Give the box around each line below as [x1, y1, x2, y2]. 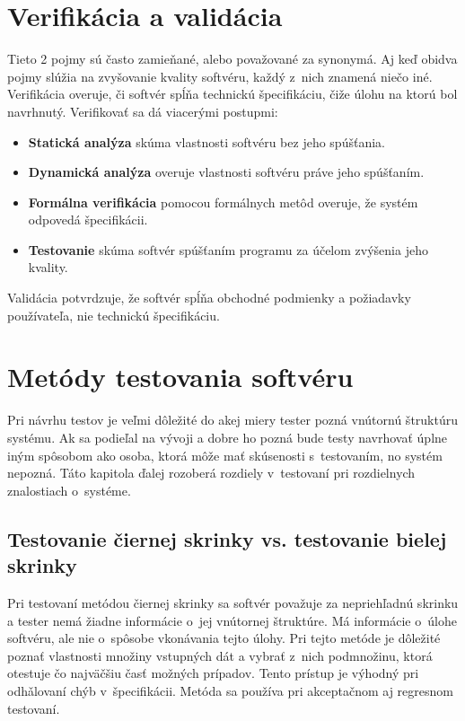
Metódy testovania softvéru [7, 358, 354, 395]
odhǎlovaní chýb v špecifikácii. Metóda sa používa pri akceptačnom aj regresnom [7, 681, 453, 699]
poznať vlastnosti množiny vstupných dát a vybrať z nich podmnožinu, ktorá [7, 646, 433, 664]
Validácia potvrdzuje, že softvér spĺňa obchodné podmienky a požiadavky [7, 288, 411, 307]
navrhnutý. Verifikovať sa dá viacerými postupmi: [7, 101, 278, 120]
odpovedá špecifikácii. [28, 210, 148, 229]
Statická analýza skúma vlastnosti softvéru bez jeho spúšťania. [28, 132, 385, 151]
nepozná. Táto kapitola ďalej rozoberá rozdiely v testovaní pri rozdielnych [7, 463, 416, 482]
